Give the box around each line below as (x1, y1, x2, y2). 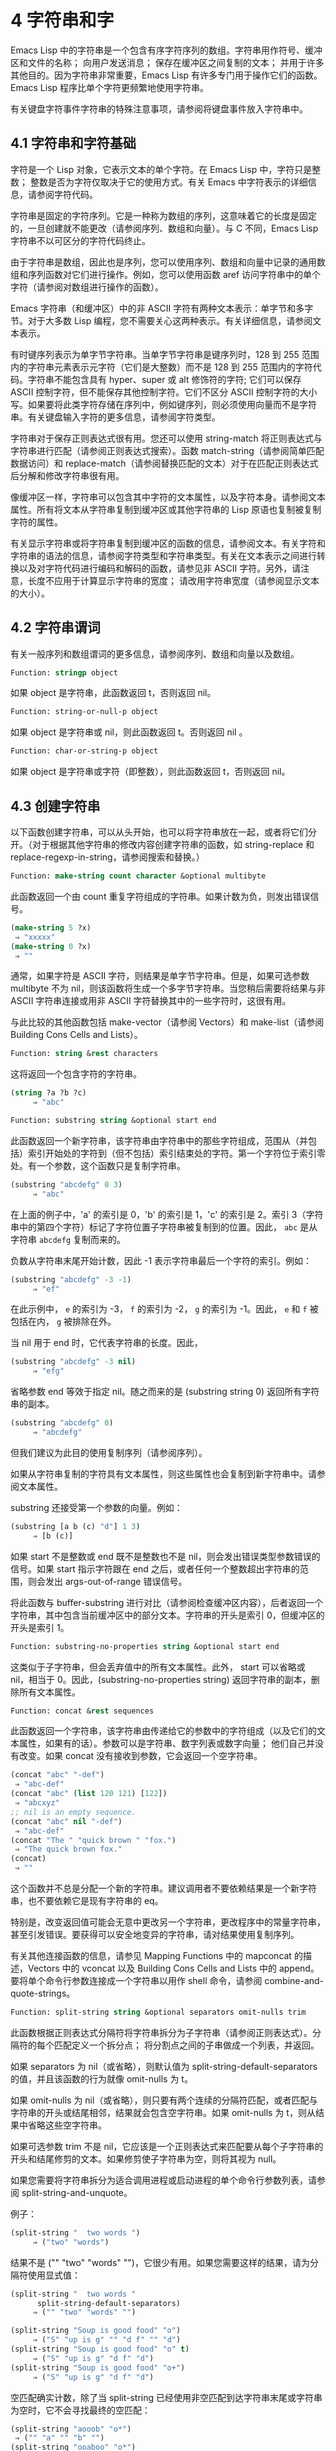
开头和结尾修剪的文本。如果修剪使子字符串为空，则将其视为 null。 (10, 2152, 282, 2165)
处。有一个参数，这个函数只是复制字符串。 (10, 1159, 186, 1171)
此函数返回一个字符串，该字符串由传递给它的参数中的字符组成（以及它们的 (10, 1725, 317, 1737)
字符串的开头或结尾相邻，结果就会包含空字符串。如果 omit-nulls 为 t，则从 (10, 2106, 316, 2118)
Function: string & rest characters (10, 1049, 159, 1059)
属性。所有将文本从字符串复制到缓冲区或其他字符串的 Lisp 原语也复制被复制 (10, 503, 322, 515)
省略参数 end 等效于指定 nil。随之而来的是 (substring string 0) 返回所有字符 (10, 1386, 320, 1398)
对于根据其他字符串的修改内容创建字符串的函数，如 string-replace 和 (31, 839, 315, 850)
